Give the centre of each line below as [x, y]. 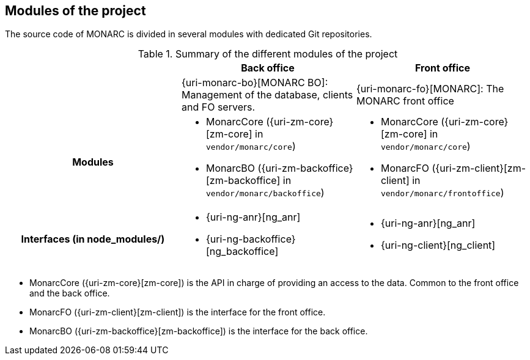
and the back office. [70, 293]
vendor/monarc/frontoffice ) [442, 193]
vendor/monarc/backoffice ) [265, 193]
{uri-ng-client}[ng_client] [438, 245]
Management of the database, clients [267, 95]
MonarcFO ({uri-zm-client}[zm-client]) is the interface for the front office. [178, 312]
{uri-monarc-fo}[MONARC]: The [430, 89]
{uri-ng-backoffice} [251, 239]
